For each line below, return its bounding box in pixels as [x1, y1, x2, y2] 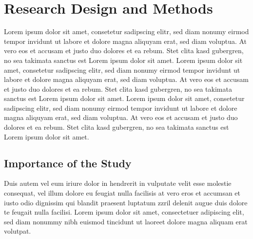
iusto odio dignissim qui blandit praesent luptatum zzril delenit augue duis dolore [4, 197, 248, 207]
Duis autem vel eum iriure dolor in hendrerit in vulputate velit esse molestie [4, 178, 232, 188]
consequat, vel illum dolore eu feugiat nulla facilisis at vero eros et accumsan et [4, 188, 241, 198]
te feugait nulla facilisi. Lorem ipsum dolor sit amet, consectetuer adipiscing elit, [4, 207, 244, 217]
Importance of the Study [4, 155, 132, 170]
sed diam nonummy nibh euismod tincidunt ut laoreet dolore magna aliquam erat [4, 216, 248, 226]
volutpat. [4, 226, 31, 236]
